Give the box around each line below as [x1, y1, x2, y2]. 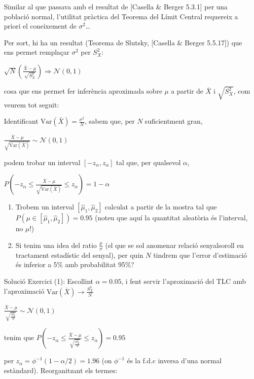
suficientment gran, [145, 116, 203, 126]
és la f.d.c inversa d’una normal [127, 355, 222, 366]
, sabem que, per [84, 116, 135, 126]
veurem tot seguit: [4, 99, 59, 109]
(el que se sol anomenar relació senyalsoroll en [105, 240, 244, 250]
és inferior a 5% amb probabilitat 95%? [15, 259, 134, 270]
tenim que [4, 332, 35, 343]
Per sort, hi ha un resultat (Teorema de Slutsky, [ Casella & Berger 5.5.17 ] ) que [4, 37, 242, 47]
